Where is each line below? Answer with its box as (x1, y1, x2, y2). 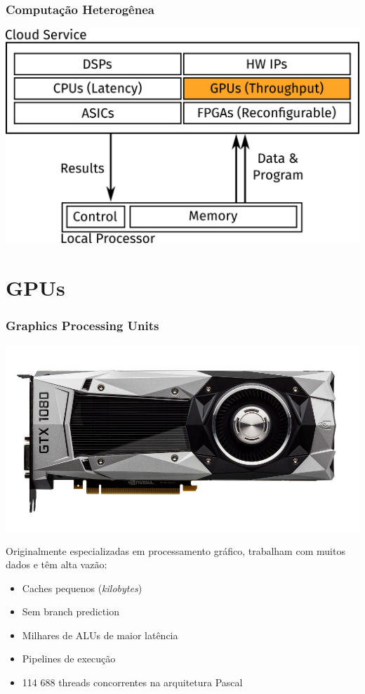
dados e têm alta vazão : (6, 557, 107, 572)
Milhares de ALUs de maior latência (22, 627, 178, 642)
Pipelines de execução (22, 651, 116, 666)
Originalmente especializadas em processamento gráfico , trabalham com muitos (6, 543, 345, 558)
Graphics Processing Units (6, 316, 159, 334)
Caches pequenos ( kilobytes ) (22, 580, 142, 595)
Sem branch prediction (22, 604, 119, 619)
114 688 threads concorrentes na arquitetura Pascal (22, 675, 243, 690)
